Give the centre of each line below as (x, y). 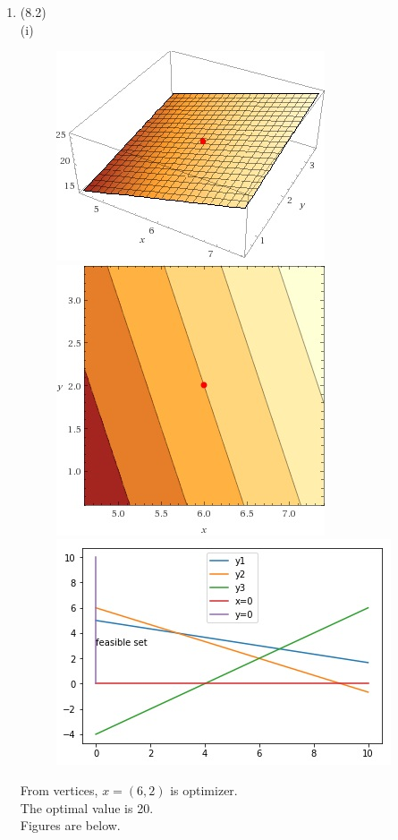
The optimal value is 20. (87, 807)
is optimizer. (204, 789)
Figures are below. (70, 825)
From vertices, (59, 789)
